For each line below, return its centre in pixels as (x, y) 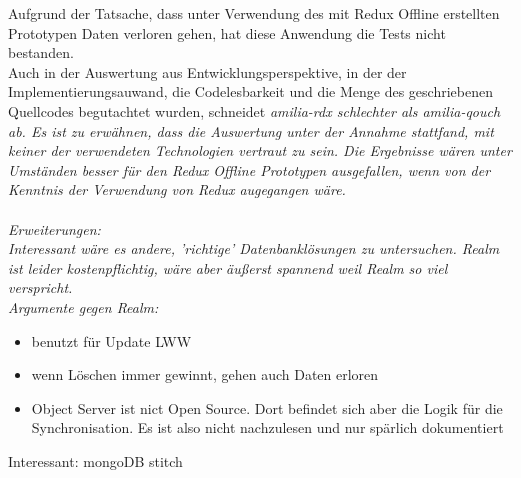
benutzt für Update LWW (111, 340)
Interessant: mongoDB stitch (95, 460)
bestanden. (41, 52)
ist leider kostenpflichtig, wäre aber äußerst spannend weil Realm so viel (228, 267)
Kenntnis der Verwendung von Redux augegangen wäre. (177, 189)
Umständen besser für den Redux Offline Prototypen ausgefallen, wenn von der (249, 169)
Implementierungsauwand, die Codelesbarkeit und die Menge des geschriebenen (250, 91)
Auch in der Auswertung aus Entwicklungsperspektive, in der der (207, 71)
